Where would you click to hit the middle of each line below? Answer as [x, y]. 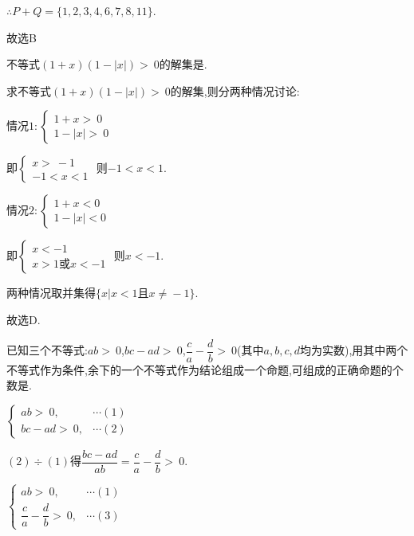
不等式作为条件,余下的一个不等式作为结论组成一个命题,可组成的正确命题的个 [205, 369]
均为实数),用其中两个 [354, 350]
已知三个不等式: [47, 350]
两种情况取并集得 [51, 293]
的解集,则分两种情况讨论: [235, 90]
